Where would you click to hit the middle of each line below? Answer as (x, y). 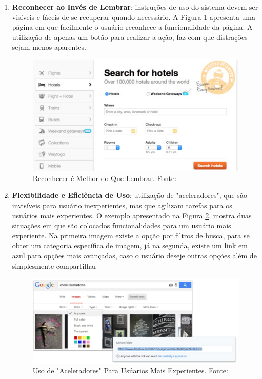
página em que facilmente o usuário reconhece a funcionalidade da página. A (132, 27)
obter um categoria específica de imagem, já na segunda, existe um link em (130, 245)
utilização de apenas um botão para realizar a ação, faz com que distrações (130, 37)
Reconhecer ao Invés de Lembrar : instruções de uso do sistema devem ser (135, 7)
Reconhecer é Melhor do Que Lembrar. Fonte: (105, 178)
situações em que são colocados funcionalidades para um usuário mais (122, 225)
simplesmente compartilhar (54, 265)
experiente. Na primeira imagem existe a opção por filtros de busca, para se (131, 235)
